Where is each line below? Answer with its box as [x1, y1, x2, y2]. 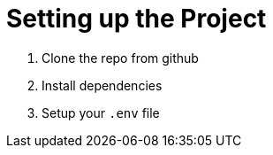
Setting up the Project [6, 4, 267, 34]
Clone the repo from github [42, 50, 199, 66]
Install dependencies [42, 77, 163, 93]
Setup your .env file [42, 105, 160, 120]
